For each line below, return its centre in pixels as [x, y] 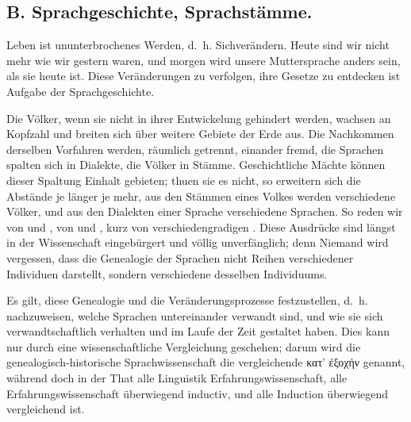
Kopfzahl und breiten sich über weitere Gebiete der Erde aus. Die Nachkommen [200, 134]
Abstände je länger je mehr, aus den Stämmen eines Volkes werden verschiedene [201, 196]
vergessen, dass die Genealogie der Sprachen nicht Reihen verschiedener [180, 257]
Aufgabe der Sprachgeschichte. [81, 91]
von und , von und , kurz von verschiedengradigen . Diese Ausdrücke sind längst [201, 226]
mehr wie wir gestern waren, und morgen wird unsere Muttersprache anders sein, [204, 60]
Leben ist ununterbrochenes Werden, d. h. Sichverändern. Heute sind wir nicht [198, 45]
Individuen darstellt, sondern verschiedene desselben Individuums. [167, 273]
